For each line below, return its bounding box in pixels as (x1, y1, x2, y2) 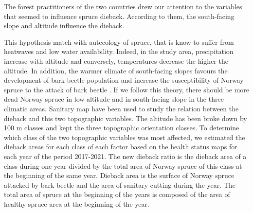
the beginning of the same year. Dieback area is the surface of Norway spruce (4, 170, 235, 180)
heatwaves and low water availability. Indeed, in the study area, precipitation (4, 46, 234, 56)
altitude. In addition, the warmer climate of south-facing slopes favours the (4, 65, 228, 75)
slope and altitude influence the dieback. (4, 20, 125, 31)
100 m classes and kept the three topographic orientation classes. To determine (4, 123, 239, 133)
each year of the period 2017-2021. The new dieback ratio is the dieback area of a (4, 151, 247, 161)
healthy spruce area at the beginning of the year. (4, 198, 149, 209)
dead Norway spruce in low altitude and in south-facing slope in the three (4, 94, 224, 104)
